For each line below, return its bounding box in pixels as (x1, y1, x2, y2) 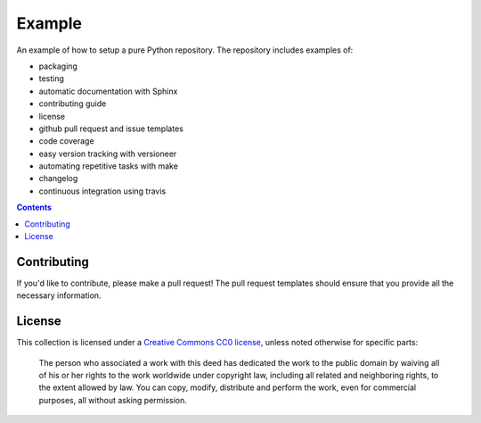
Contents (16, 202, 53, 213)
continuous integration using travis (38, 186, 167, 196)
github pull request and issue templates (38, 123, 184, 134)
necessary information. (16, 290, 102, 301)
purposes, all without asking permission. (38, 394, 187, 405)
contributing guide (38, 98, 107, 109)
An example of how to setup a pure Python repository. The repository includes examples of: (16, 45, 354, 55)
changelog (38, 173, 78, 184)
